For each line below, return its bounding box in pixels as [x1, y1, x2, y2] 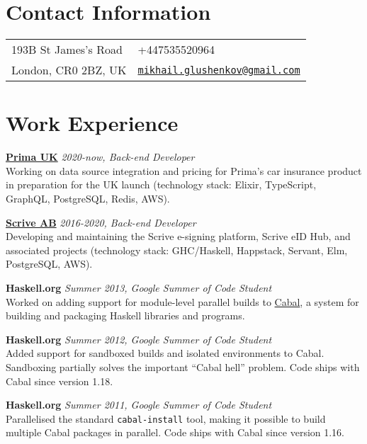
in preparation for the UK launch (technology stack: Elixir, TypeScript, [6, 177, 317, 192]
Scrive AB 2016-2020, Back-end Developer [6, 215, 196, 229]
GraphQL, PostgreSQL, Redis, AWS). [6, 191, 170, 206]
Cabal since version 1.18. [6, 373, 113, 388]
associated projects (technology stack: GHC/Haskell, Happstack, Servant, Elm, [6, 242, 348, 257]
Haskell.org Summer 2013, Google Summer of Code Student [6, 280, 272, 295]
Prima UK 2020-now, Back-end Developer [6, 149, 195, 164]
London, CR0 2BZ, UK [11, 62, 127, 79]
